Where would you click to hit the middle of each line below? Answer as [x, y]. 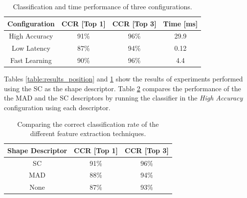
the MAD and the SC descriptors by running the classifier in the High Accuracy [123, 98]
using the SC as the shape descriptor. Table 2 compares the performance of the [123, 88]
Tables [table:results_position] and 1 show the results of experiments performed [123, 79]
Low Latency [31, 48]
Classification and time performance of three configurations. [102, 6]
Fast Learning [31, 60]
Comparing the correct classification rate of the [88, 124]
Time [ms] [180, 23]
